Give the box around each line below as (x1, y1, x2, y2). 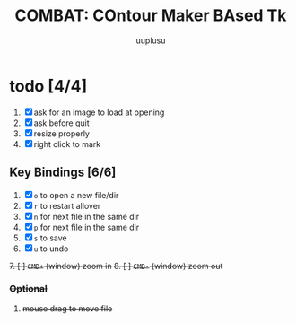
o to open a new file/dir (33, 189, 119, 200)
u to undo (33, 243, 69, 254)
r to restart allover (33, 200, 101, 211)
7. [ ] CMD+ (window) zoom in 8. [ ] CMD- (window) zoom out (9, 260, 223, 271)
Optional (9, 283, 48, 295)
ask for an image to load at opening (33, 107, 165, 118)
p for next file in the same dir (33, 222, 140, 232)
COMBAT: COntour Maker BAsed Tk (14, 5, 287, 26)
